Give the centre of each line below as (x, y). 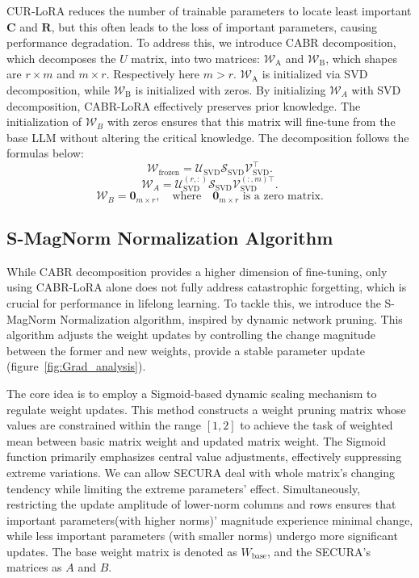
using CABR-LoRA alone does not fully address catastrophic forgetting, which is (207, 287)
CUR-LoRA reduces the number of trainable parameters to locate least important (209, 10)
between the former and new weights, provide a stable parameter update (186, 350)
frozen (169, 172)
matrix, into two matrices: (195, 58)
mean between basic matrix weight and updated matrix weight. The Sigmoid (196, 440)
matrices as (34, 567)
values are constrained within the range (104, 425)
